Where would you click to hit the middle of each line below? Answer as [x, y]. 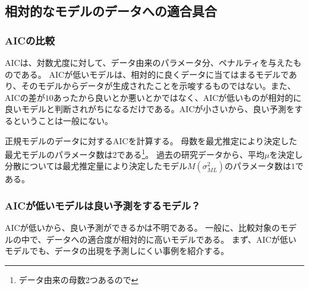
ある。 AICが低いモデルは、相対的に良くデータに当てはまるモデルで [155, 74]
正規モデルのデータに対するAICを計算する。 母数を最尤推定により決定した [151, 140]
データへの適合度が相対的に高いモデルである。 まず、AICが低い [171, 239]
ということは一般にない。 [63, 120]
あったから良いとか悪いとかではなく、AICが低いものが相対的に [177, 97]
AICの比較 [30, 40]
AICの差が [25, 97]
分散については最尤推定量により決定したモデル [96, 166]
